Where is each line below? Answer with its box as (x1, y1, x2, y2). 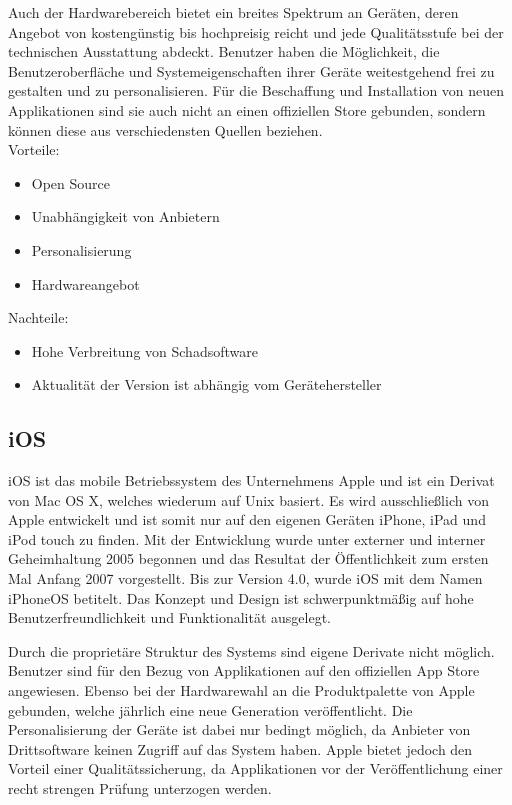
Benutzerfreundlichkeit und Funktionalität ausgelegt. (8, 607, 331, 628)
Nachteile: (8, 307, 69, 328)
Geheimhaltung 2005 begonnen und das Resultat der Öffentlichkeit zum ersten (8, 548, 489, 569)
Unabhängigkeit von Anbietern (31, 206, 220, 227)
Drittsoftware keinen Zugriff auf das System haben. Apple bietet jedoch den (8, 738, 473, 759)
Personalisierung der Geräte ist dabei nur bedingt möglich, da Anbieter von (8, 719, 471, 740)
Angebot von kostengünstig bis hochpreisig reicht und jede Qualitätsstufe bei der (8, 21, 504, 42)
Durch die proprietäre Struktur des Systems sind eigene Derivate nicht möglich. (8, 640, 495, 661)
